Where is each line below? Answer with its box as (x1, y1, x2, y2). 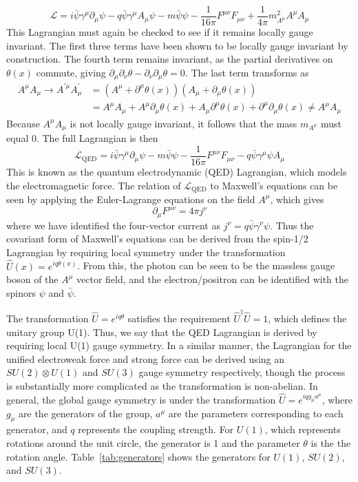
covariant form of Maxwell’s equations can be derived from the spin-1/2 (6, 231, 308, 246)
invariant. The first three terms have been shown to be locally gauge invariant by (6, 38, 348, 52)
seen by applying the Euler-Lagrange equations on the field (6, 191, 255, 206)
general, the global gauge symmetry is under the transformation (6, 392, 276, 407)
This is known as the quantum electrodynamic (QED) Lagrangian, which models (6, 164, 347, 178)
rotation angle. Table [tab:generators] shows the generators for (6, 449, 271, 463)
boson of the (6, 272, 59, 286)
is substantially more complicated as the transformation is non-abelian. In (6, 378, 318, 392)
